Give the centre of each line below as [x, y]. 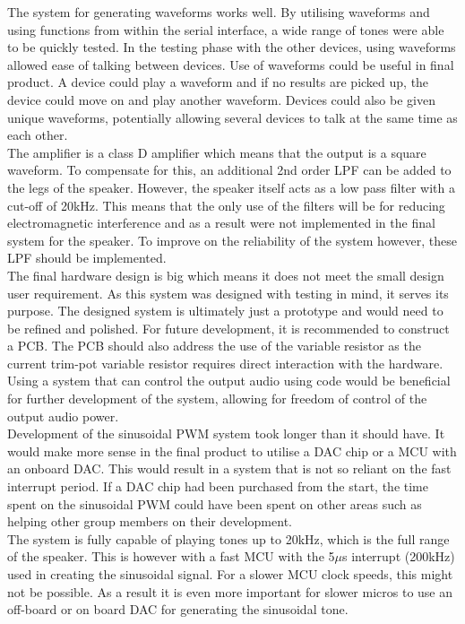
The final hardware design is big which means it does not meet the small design [226, 275]
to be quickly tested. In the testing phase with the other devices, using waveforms [232, 47]
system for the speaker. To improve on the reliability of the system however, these [232, 240]
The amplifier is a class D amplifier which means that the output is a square [217, 152]
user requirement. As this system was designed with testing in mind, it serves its [228, 293]
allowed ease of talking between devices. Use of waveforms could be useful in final [231, 64]
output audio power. [63, 416]
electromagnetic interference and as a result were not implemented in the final [221, 223]
